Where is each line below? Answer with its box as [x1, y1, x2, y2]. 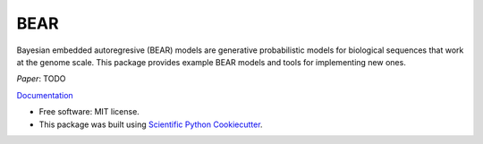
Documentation [16, 89, 73, 100]
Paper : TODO [16, 73, 66, 84]
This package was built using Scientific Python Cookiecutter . [38, 119, 263, 130]
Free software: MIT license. [38, 106, 140, 117]
